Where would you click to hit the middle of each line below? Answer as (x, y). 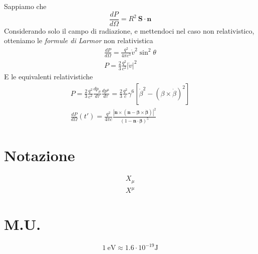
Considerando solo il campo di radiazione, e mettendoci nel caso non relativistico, (129, 30)
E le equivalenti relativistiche (49, 76)
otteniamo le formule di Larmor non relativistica (79, 40)
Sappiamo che (25, 6)
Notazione (40, 155)
